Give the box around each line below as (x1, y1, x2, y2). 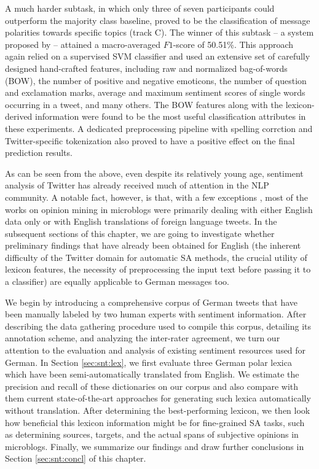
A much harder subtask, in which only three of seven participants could (5, 2, 275, 14)
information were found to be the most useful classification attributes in (35, 110, 306, 123)
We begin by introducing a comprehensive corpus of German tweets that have (5, 295, 298, 308)
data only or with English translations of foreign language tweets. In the (5, 215, 277, 228)
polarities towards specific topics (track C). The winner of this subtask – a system (5, 26, 314, 39)
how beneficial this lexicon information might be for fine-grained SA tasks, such (5, 416, 305, 428)
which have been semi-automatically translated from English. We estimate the (5, 368, 299, 381)
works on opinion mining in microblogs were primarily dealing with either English (5, 203, 313, 215)
